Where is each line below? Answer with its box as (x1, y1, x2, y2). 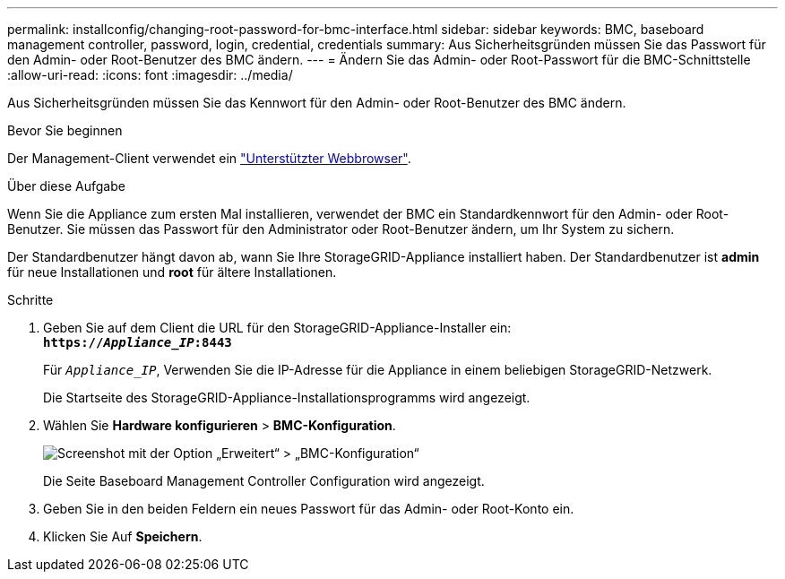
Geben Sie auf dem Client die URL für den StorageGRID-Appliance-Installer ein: (43, 320, 512, 335)
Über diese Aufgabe (7, 178, 125, 194)
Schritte (7, 292, 54, 307)
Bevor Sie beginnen (7, 123, 123, 138)
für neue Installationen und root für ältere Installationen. (7, 264, 337, 280)
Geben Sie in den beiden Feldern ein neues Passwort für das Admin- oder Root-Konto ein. (43, 501, 574, 516)
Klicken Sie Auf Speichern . (43, 529, 203, 544)
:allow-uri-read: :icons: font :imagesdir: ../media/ (7, 67, 293, 82)
